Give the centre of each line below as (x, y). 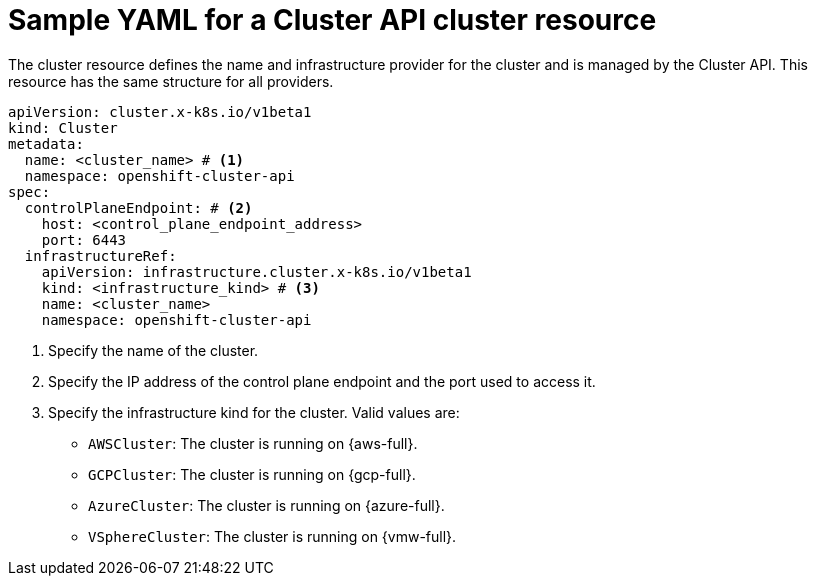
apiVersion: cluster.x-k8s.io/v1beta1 (160, 111)
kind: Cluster (63, 127)
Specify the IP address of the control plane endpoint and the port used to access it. (322, 381)
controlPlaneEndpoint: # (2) (138, 207)
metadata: (46, 143)
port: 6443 (84, 239)
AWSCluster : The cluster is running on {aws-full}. (253, 443)
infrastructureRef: (100, 255)
